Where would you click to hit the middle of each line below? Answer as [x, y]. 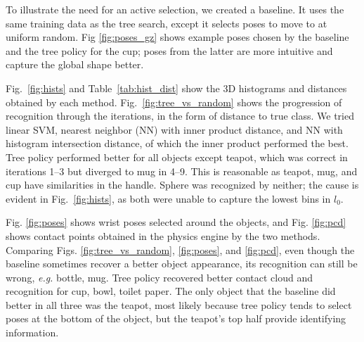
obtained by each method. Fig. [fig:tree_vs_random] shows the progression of [174, 102]
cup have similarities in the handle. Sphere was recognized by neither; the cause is [182, 185]
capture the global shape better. [75, 64]
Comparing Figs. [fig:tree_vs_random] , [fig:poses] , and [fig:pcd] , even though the [180, 249]
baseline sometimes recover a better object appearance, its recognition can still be [182, 264]
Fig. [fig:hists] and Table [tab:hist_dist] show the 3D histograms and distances [176, 88]
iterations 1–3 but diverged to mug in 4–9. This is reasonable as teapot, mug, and [182, 171]
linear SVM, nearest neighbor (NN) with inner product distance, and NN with [174, 129]
